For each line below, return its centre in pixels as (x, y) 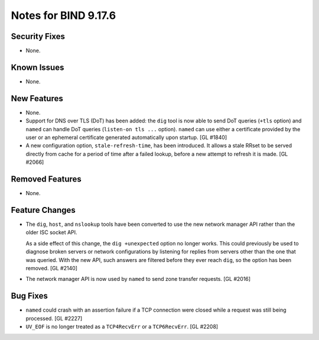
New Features (37, 98)
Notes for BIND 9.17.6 (64, 15)
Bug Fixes (30, 296)
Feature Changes (43, 210)
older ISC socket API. (51, 232)
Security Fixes (38, 36)
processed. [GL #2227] (54, 318)
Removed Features (46, 179)
